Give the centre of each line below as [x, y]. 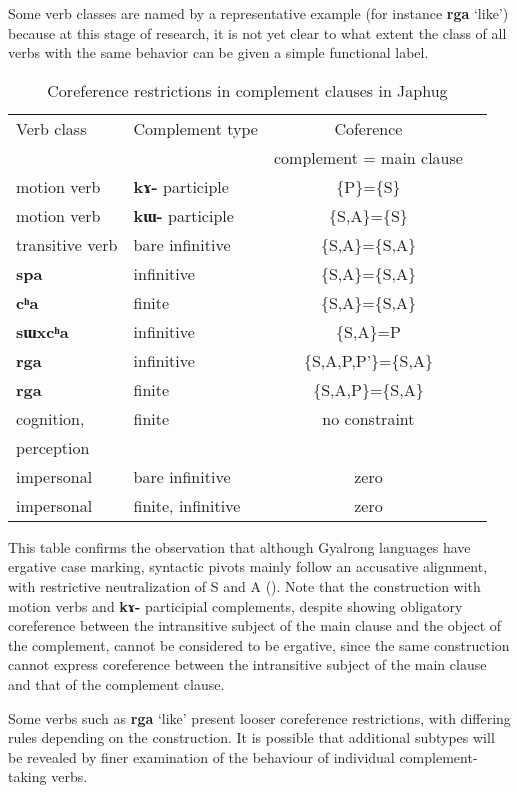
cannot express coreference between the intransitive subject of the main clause [247, 664]
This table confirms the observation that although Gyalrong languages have [239, 546]
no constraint [368, 418]
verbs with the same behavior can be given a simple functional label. [218, 52]
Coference [368, 128]
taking [27, 776]
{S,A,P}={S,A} [368, 389]
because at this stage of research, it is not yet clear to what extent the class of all [257, 32]
